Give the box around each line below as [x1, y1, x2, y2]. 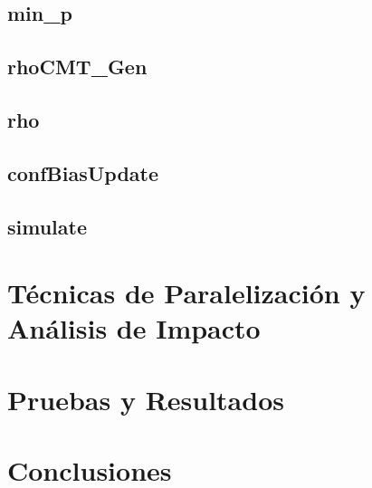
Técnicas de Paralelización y [7, 274, 366, 311]
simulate [7, 212, 87, 240]
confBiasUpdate [7, 158, 159, 187]
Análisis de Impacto [7, 310, 261, 347]
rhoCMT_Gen [7, 53, 148, 81]
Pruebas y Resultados [7, 380, 284, 417]
